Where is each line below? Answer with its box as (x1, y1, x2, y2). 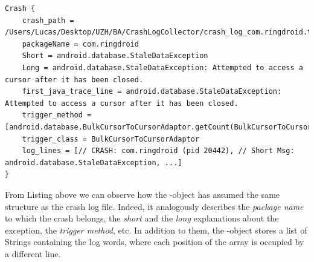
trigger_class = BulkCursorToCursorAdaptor (22, 134, 200, 143)
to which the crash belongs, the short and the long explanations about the (5, 212, 279, 224)
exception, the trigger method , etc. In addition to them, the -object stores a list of (5, 223, 307, 236)
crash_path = (22, 16, 74, 25)
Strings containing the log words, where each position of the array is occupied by (5, 235, 304, 248)
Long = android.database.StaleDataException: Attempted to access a (22, 63, 303, 72)
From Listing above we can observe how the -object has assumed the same (5, 188, 280, 200)
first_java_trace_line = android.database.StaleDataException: (22, 87, 282, 96)
